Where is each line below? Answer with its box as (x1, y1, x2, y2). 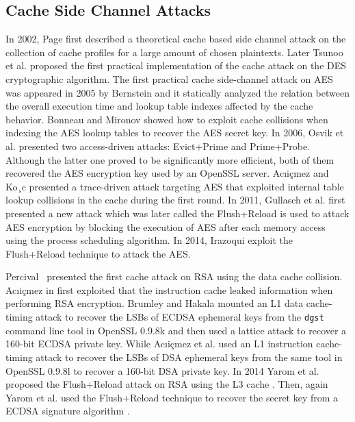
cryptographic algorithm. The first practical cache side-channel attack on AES (5, 71, 333, 86)
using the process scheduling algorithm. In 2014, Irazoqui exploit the (5, 233, 293, 247)
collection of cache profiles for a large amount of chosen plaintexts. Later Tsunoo (5, 45, 343, 59)
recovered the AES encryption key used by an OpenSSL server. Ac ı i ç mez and (5, 166, 329, 180)
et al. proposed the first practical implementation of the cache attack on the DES (5, 58, 347, 73)
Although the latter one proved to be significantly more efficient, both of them (5, 152, 334, 166)
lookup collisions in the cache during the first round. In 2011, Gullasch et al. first (5, 193, 345, 207)
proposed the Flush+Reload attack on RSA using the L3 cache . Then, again (5, 377, 328, 391)
